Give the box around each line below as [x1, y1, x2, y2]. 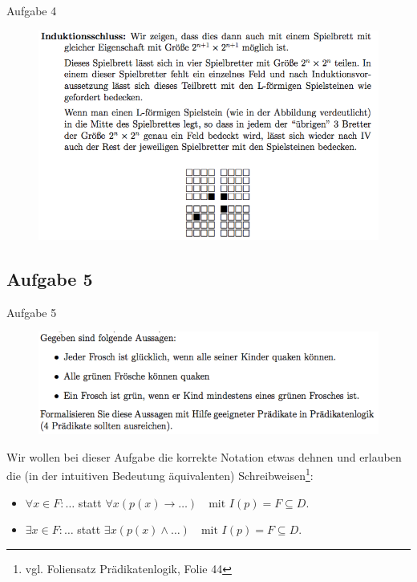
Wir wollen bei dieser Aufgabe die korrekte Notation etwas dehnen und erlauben [6, 448, 402, 465]
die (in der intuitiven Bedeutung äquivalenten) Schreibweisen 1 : [6, 465, 314, 484]
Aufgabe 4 [6, 2, 57, 18]
